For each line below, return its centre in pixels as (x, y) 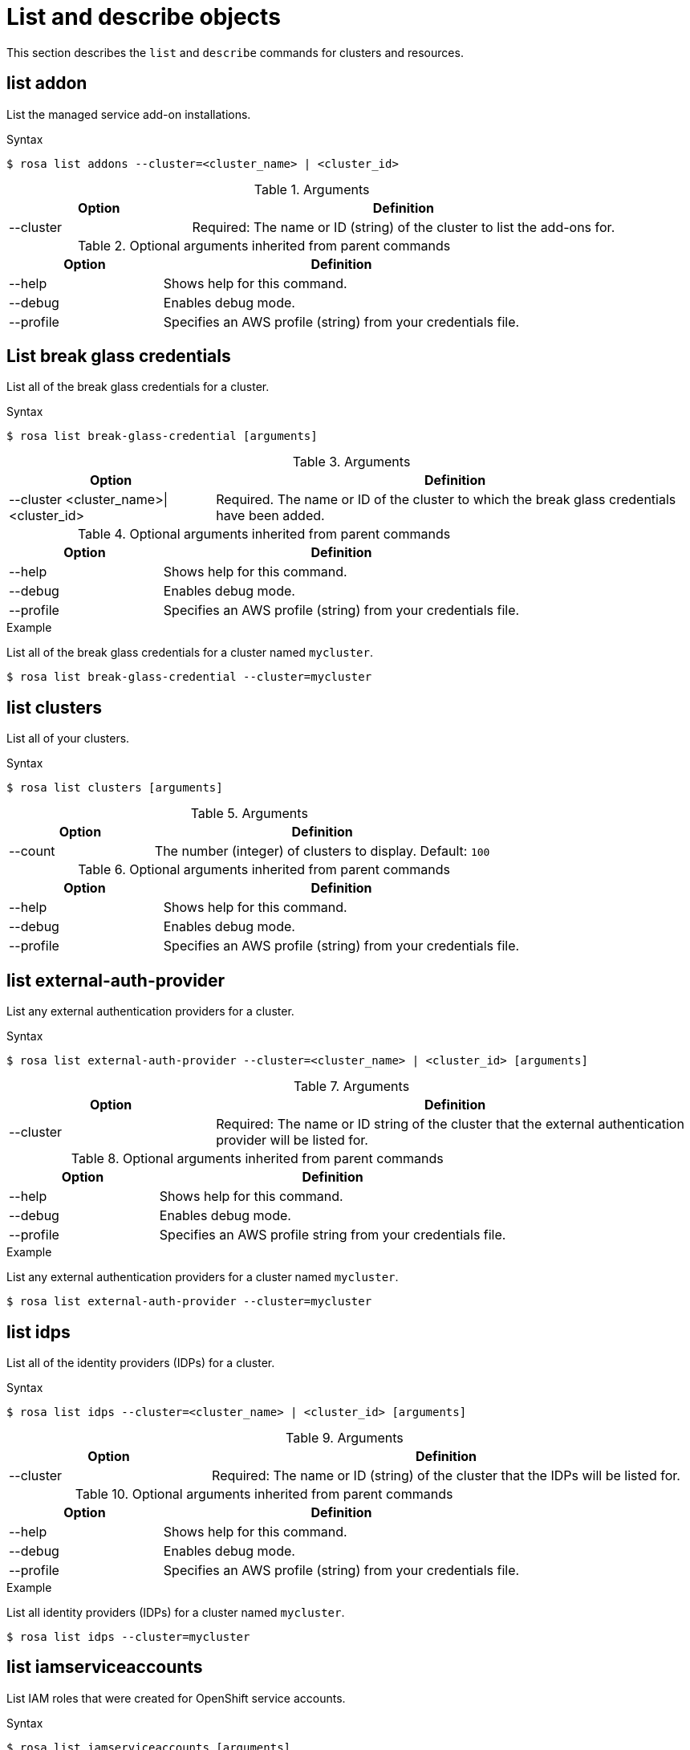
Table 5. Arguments (249, 814)
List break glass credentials (119, 356)
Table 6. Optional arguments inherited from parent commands (264, 870)
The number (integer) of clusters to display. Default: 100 (322, 851)
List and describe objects (144, 17)
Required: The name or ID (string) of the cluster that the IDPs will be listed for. (446, 1475)
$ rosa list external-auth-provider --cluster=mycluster (189, 1302)
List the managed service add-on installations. (129, 114)
